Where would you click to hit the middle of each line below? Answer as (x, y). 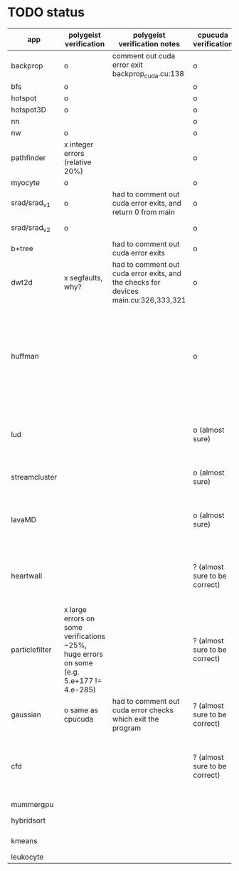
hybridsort (28, 820)
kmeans (24, 841)
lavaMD (24, 520)
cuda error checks (143, 710)
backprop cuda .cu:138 (149, 74)
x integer (79, 144)
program (127, 728)
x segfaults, (83, 278)
